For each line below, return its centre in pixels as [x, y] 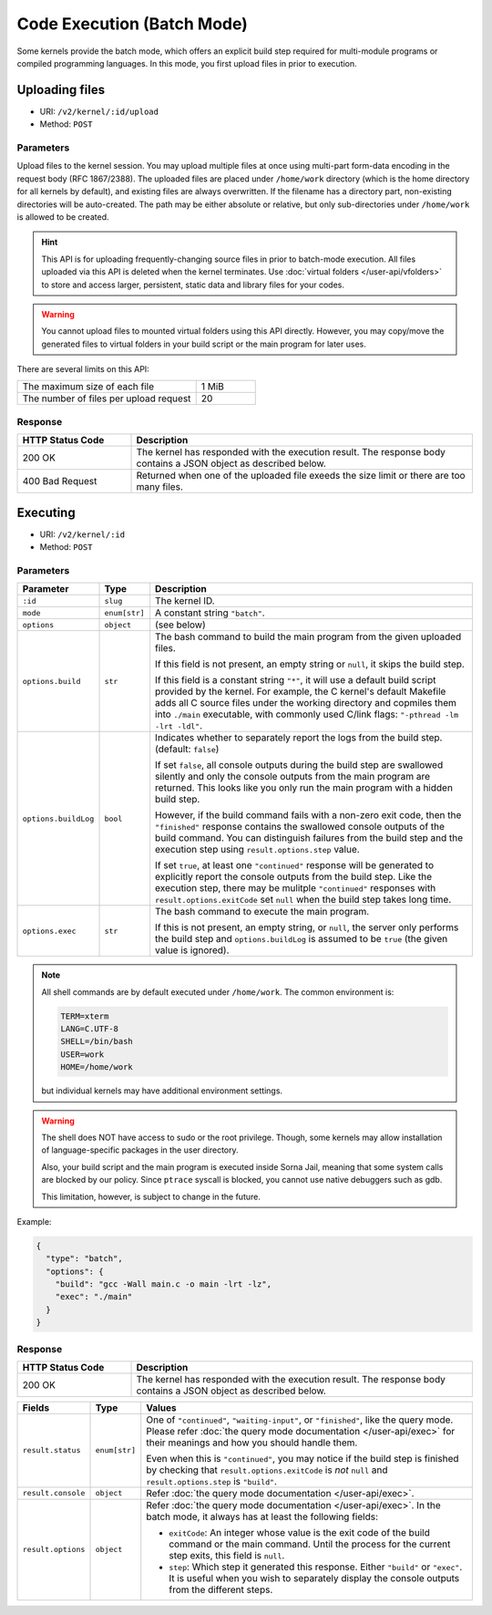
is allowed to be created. [63, 217]
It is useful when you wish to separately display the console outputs [314, 1578]
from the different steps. [221, 1589]
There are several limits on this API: [83, 369]
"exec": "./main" [94, 1297]
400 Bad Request [60, 481]
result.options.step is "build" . [212, 1481]
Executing [46, 512]
